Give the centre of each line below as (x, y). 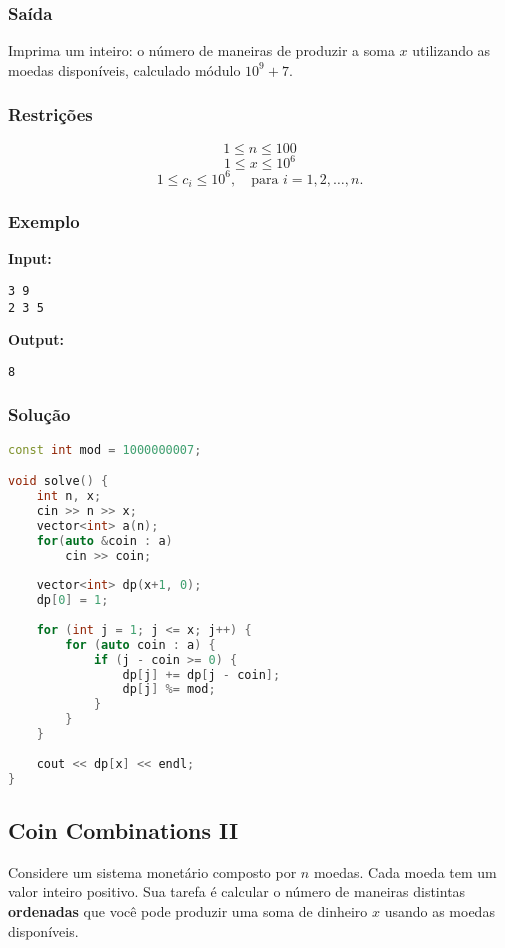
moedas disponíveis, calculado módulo (124, 69)
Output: (36, 339)
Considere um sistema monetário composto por (152, 871)
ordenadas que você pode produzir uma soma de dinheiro (188, 910)
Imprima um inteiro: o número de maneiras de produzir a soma (201, 50)
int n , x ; (69, 496)
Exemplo (44, 221)
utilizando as (451, 50)
